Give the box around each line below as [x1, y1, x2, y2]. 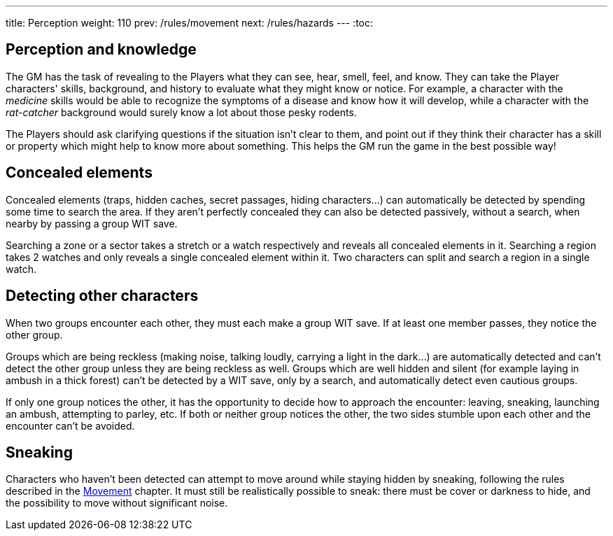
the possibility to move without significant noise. [6, 497, 228, 509]
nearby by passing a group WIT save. [6, 217, 178, 230]
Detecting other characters [6, 287, 199, 305]
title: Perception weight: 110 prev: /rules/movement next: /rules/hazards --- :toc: [6, 17, 374, 29]
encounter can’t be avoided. [6, 419, 135, 432]
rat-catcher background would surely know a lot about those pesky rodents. [6, 106, 357, 118]
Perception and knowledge [6, 41, 197, 59]
